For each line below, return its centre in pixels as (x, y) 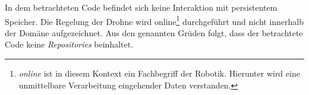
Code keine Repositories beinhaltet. (69, 44)
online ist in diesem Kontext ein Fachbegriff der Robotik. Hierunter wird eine (159, 73)
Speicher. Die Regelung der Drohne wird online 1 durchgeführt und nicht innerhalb (154, 20)
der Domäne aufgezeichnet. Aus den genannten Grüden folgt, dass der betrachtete (154, 32)
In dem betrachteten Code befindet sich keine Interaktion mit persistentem (141, 7)
